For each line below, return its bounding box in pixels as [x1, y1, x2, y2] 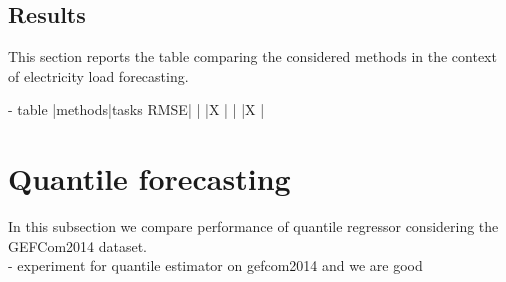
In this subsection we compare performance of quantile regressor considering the [8, 216, 499, 237]
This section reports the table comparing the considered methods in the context [8, 46, 497, 67]
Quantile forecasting [8, 158, 291, 199]
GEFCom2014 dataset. [8, 235, 148, 256]
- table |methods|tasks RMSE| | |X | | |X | [8, 99, 265, 120]
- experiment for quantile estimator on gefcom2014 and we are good [8, 255, 423, 276]
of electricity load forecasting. [8, 65, 189, 86]
